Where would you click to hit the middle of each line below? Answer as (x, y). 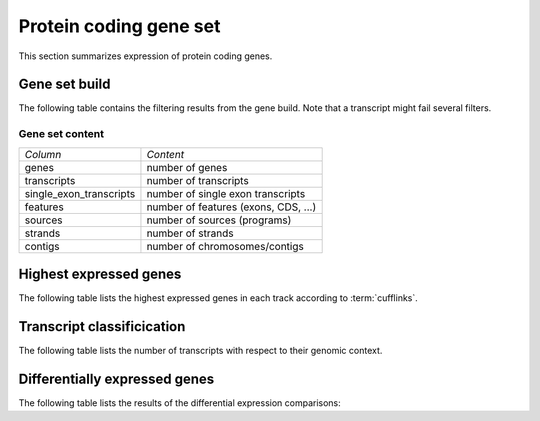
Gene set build (64, 84)
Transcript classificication (102, 326)
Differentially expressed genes (116, 378)
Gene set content (61, 134)
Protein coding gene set (119, 26)
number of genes (187, 167)
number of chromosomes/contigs (225, 246)
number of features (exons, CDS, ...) (231, 207)
